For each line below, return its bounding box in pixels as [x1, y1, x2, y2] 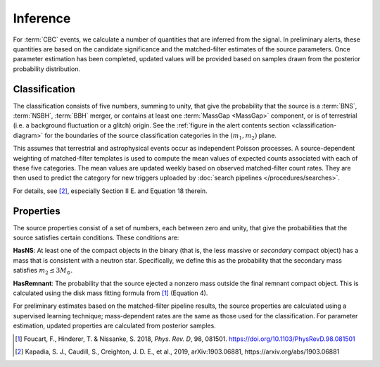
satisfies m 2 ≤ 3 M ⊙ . [13, 266, 73, 276]
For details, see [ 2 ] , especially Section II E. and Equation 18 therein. [13, 187, 208, 195]
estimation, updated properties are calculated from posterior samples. [13, 321, 216, 330]
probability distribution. [13, 64, 81, 73]
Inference [13, 11, 71, 26]
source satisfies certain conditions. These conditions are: [13, 233, 179, 242]
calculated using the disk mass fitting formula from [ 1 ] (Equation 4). [13, 289, 208, 297]
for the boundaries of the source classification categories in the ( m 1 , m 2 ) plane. [44, 131, 277, 141]
